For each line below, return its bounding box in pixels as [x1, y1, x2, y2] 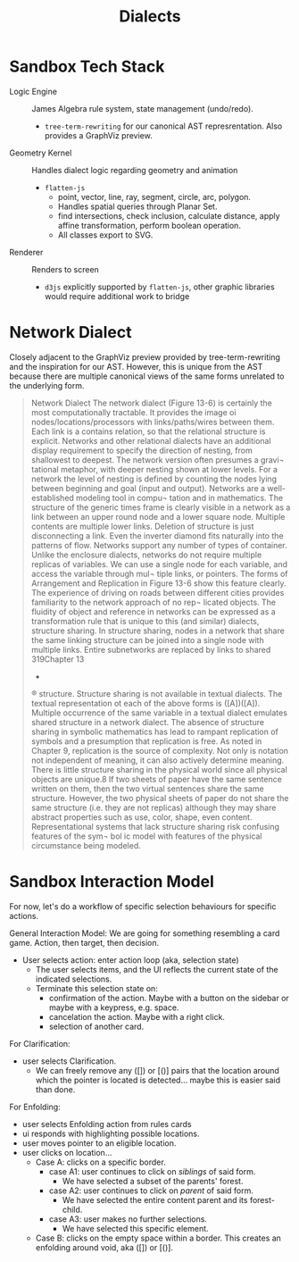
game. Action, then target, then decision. [9, 937, 160, 948]
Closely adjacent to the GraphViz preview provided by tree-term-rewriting [9, 351, 281, 363]
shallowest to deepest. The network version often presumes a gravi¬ [30, 454, 285, 465]
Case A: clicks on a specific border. [35, 1157, 167, 1167]
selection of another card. [48, 1021, 145, 1032]
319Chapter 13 [30, 654, 85, 664]
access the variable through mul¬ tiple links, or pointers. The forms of [30, 568, 288, 579]
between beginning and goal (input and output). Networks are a [30, 482, 266, 493]
